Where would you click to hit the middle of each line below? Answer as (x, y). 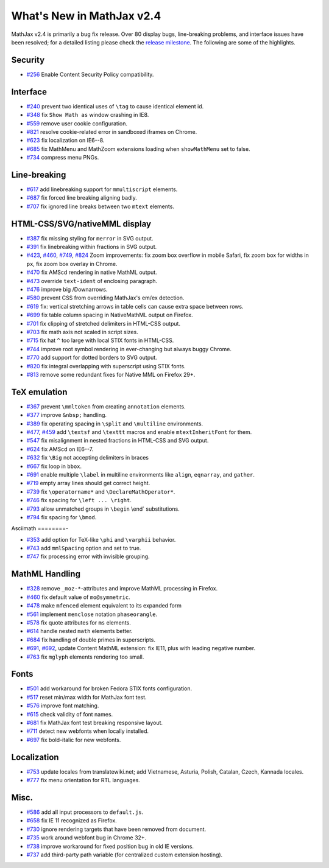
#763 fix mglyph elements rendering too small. (85, 657)
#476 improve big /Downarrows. (67, 290)
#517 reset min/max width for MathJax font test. (87, 697)
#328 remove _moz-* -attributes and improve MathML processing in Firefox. (122, 589)
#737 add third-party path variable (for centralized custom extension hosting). (125, 855)
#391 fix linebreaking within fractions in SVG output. (92, 247)
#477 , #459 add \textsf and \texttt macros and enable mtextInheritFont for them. (139, 432)
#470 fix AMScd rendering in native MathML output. (92, 272)
